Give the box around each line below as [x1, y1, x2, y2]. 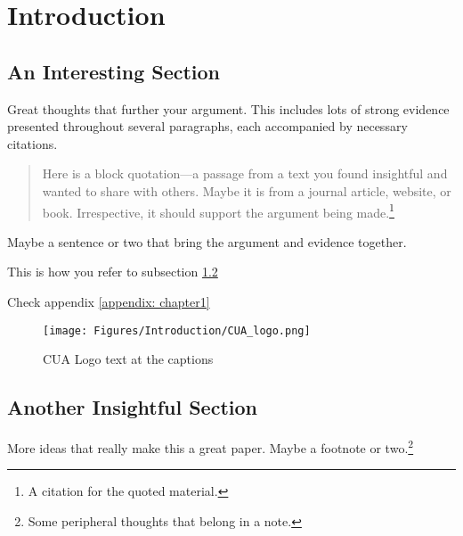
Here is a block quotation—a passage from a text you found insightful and [42, 164, 448, 183]
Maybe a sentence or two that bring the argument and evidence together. [7, 232, 407, 251]
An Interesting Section [7, 57, 221, 85]
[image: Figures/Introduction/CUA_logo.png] [43, 324, 311, 337]
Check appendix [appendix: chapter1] [7, 292, 210, 310]
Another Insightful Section [7, 393, 257, 421]
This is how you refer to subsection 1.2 [7, 262, 218, 281]
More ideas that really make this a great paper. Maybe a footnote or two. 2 [7, 436, 414, 457]
